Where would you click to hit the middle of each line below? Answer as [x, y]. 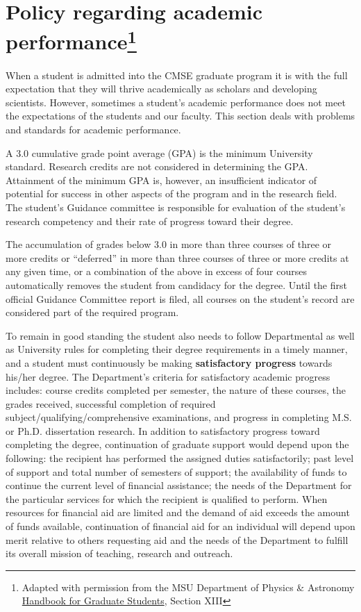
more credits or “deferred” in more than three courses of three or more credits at [177, 257]
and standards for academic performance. [93, 130]
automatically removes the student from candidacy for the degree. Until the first [176, 284]
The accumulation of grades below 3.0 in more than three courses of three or [169, 244]
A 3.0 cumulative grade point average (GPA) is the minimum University [159, 152]
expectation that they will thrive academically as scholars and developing [161, 89]
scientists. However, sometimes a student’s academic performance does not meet [176, 102]
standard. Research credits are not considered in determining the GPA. [157, 166]
